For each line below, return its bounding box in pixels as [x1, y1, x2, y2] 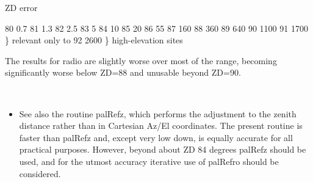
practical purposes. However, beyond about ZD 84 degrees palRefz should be [19, 143, 306, 156]
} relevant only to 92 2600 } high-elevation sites [5, 34, 183, 46]
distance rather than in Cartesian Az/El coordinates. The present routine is [19, 119, 303, 132]
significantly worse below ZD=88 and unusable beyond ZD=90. [5, 66, 241, 79]
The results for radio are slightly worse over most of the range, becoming [5, 54, 277, 67]
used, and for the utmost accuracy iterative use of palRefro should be [19, 155, 279, 167]
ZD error [5, 1, 38, 13]
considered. [19, 167, 61, 180]
